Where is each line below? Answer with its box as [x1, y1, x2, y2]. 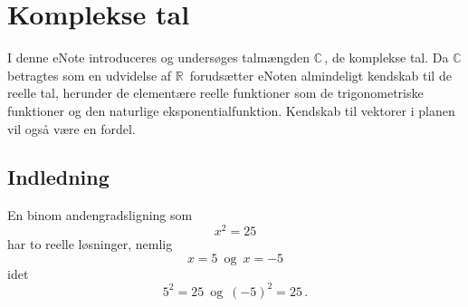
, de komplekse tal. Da [324, 48, 449, 67]
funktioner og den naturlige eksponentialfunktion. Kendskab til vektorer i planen [7, 101, 455, 120]
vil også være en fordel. [7, 119, 136, 138]
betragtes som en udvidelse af [7, 65, 172, 84]
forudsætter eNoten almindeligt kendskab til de [189, 65, 452, 84]
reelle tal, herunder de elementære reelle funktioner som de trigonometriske [7, 83, 424, 102]
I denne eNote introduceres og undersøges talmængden [7, 48, 310, 67]
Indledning [7, 163, 110, 191]
